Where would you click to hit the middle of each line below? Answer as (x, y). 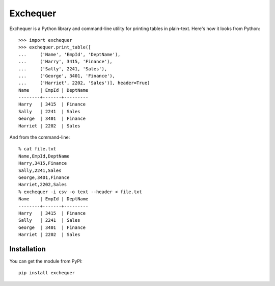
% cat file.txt (37, 149)
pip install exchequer (47, 273)
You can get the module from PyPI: (46, 261)
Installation (28, 249)
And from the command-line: (40, 137)
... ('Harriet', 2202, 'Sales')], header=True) (84, 83)
